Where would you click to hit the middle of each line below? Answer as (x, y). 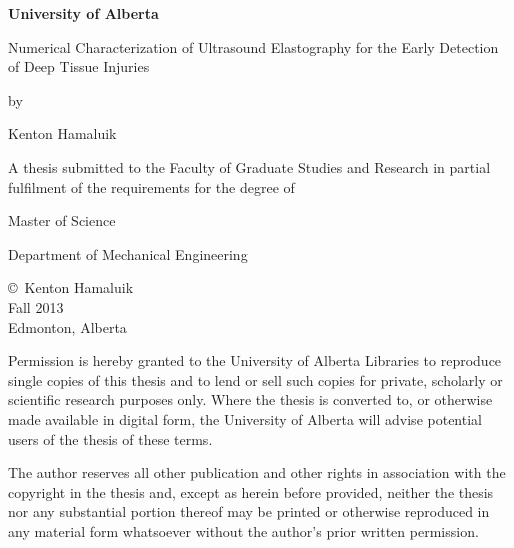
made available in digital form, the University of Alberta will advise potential (245, 418)
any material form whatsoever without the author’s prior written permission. (243, 530)
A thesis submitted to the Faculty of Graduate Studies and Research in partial (249, 166)
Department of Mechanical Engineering (128, 253)
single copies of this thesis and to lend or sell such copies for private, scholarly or (255, 379)
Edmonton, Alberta (67, 326)
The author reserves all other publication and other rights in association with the (257, 472)
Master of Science (62, 220)
